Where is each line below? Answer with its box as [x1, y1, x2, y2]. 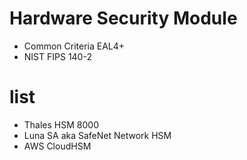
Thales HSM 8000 [23, 118, 99, 131]
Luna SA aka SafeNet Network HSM [23, 129, 172, 141]
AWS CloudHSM [23, 140, 92, 152]
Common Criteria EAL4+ [23, 40, 126, 52]
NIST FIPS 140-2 [23, 50, 92, 62]
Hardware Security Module [9, 7, 238, 30]
